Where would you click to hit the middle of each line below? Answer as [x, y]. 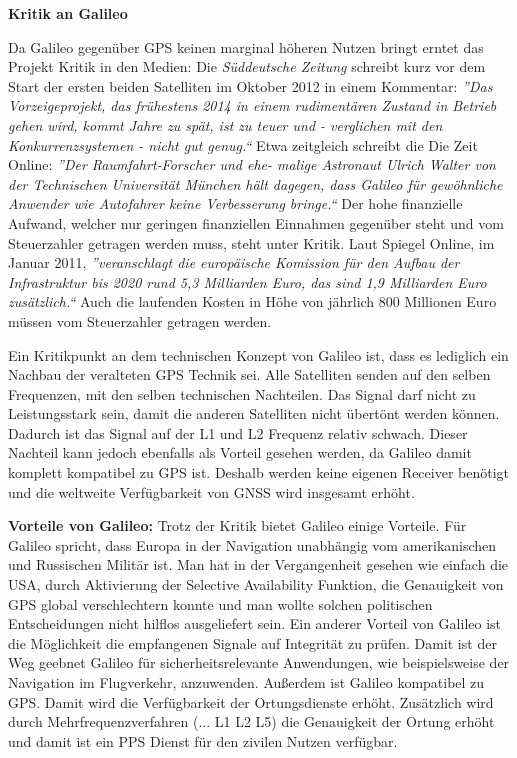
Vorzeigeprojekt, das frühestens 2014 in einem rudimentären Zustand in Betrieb [252, 105]
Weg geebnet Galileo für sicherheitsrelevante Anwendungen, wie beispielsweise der [259, 662]
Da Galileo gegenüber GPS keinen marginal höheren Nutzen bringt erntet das [246, 46]
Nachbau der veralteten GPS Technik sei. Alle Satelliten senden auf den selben [249, 374]
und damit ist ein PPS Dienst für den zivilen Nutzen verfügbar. [203, 740]
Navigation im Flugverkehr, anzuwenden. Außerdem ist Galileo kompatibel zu [246, 682]
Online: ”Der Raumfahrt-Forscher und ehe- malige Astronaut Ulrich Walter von [252, 164]
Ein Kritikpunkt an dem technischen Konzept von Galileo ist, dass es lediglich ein [258, 354]
